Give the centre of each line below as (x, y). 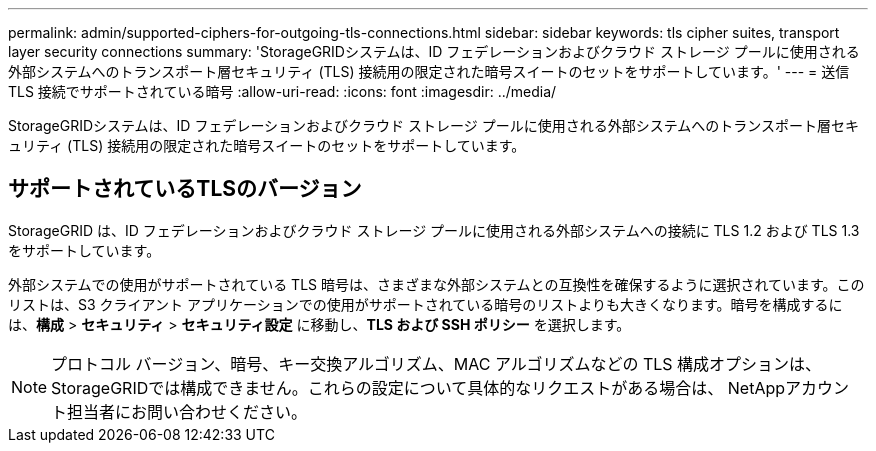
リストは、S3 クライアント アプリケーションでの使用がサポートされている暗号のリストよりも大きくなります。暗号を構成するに (425, 304)
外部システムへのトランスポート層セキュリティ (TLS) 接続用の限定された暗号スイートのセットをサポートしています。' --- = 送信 (429, 71)
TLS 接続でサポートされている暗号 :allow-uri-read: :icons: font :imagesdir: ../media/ (282, 91)
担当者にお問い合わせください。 (187, 411)
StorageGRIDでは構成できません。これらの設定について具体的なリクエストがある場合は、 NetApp (418, 387)
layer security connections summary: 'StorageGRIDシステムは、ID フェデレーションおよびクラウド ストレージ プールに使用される (434, 51)
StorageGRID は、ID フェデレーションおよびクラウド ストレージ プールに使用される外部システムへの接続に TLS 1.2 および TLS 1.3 (434, 230)
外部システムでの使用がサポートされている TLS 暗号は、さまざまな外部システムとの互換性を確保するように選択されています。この (436, 284)
